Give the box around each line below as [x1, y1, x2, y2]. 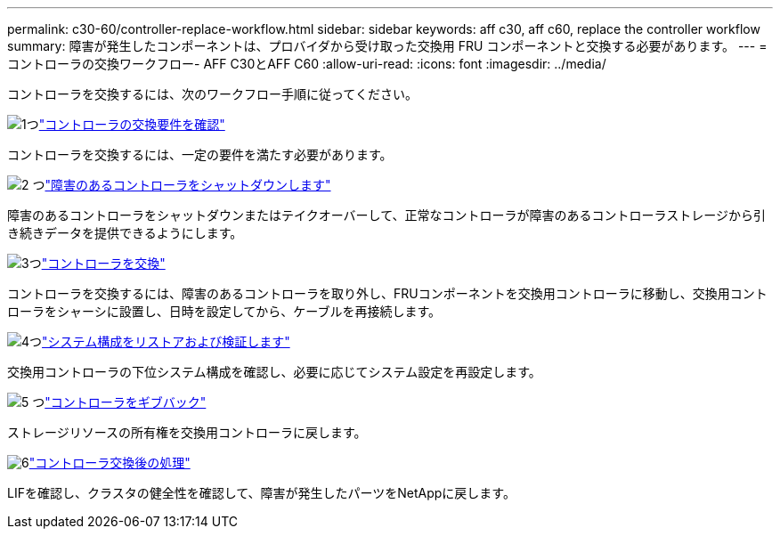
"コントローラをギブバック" [45, 394, 207, 410]
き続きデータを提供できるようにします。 [7, 225, 243, 240]
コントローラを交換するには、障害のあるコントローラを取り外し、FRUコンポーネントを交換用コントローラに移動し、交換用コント [7, 286, 768, 301]
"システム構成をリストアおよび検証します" [42, 334, 290, 349]
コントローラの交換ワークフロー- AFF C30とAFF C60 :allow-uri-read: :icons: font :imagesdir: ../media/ [7, 56, 606, 71]
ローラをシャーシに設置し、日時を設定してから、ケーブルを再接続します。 [7, 304, 442, 319]
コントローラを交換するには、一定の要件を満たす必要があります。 [7, 147, 393, 162]
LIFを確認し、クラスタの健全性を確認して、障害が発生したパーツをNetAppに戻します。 [7, 485, 516, 500]
